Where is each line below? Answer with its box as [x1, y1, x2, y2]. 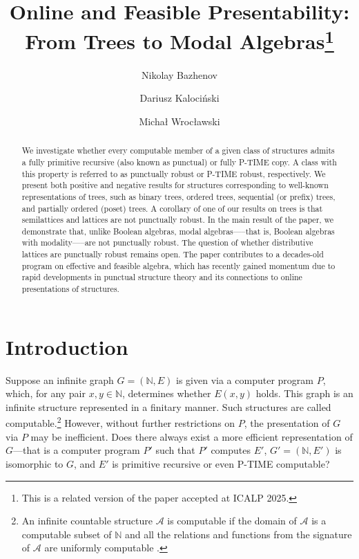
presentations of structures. [21, 283, 119, 295]
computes [211, 443, 251, 457]
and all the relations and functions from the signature [124, 526, 352, 541]
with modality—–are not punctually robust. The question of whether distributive [21, 237, 313, 248]
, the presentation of [244, 416, 330, 430]
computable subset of [21, 526, 112, 541]
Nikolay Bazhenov [142, 67, 217, 82]
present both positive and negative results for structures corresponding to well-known [21, 179, 329, 191]
